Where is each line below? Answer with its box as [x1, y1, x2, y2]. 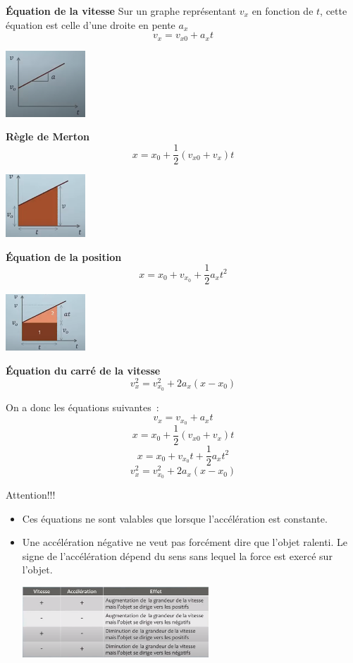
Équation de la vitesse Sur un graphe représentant [6, 4, 237, 18]
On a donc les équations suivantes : [6, 399, 159, 414]
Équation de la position [6, 249, 122, 264]
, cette [320, 4, 347, 18]
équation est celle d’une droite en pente [6, 17, 175, 32]
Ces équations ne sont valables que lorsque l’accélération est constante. [22, 511, 328, 525]
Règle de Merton [6, 129, 89, 144]
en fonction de [252, 4, 314, 18]
